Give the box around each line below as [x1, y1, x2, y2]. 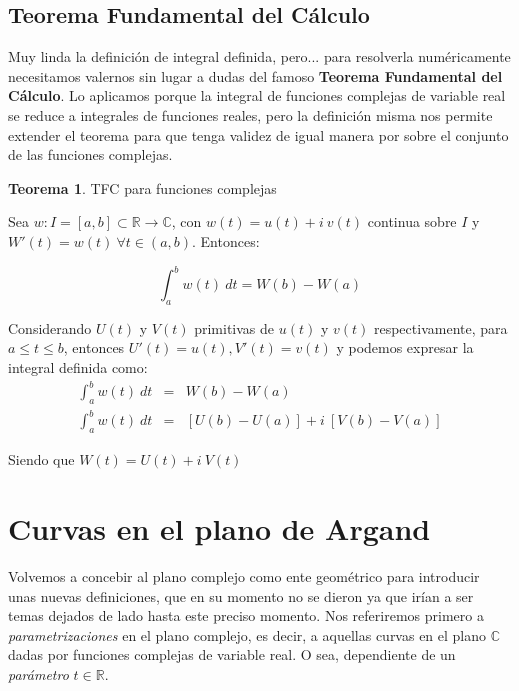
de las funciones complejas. [8, 144, 173, 165]
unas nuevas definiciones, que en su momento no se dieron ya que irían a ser [8, 585, 474, 606]
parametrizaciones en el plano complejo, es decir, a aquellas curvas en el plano [8, 624, 487, 645]
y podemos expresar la [336, 337, 474, 358]
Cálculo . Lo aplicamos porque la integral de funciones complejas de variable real [8, 85, 506, 106]
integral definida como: [8, 357, 148, 378]
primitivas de [194, 317, 275, 338]
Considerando [8, 317, 92, 338]
